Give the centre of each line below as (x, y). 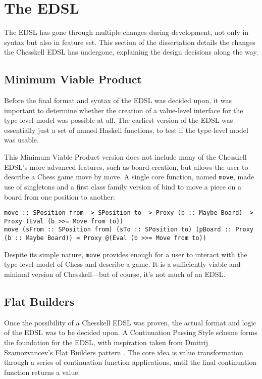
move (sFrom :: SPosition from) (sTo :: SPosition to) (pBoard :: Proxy (129, 230)
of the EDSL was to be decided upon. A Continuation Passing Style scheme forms (131, 332)
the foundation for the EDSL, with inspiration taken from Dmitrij (106, 342)
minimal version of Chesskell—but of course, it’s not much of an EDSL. (115, 274)
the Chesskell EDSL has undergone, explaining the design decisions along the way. (131, 52)
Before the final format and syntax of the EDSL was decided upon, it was (118, 100)
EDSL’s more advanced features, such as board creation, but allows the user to (126, 167)
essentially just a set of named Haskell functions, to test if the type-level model (126, 130)
